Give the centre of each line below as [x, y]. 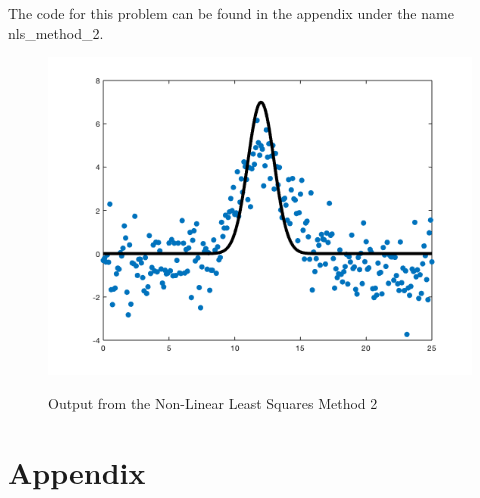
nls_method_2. [56, 32]
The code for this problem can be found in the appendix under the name [231, 13]
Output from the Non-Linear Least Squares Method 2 [213, 402]
